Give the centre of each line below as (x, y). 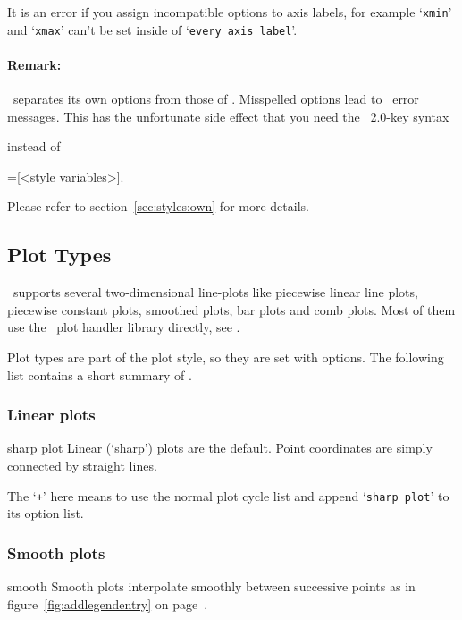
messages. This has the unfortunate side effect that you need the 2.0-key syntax (228, 116)
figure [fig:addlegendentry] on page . (108, 603)
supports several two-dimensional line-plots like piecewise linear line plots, (215, 292)
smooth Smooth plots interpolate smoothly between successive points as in (211, 586)
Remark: (34, 64)
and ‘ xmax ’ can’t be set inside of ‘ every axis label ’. (152, 29)
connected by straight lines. (82, 466)
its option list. (46, 513)
